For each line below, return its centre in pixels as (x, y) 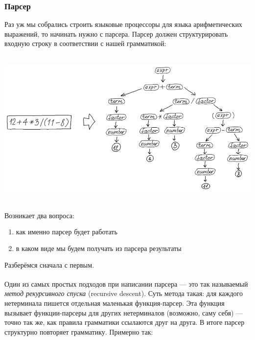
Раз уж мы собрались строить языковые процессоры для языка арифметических (123, 24)
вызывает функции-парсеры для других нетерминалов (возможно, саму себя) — (124, 312)
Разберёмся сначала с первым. (49, 264)
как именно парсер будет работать (67, 232)
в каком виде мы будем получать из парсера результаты (99, 248)
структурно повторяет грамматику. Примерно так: (79, 331)
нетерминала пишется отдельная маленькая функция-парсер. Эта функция (115, 303)
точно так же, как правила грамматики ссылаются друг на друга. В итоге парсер (125, 322)
